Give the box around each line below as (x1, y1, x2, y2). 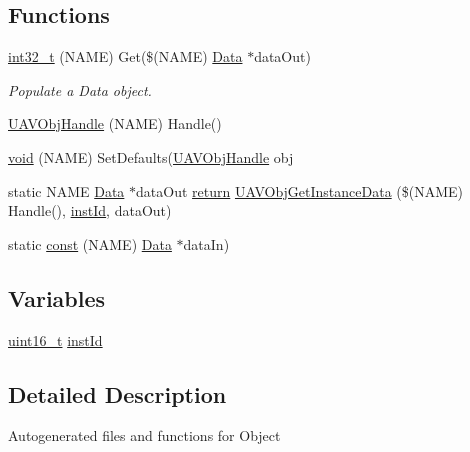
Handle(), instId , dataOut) (8, 200, 172, 221)
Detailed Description (8, 378, 227, 409)
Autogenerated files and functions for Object (8, 425, 281, 446)
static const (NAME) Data (8, 233, 172, 254)
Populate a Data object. (8, 79, 152, 100)
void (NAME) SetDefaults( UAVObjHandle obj (8, 146, 294, 167)
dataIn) (183, 233, 230, 254)
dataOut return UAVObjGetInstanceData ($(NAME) (136, 180, 464, 201)
